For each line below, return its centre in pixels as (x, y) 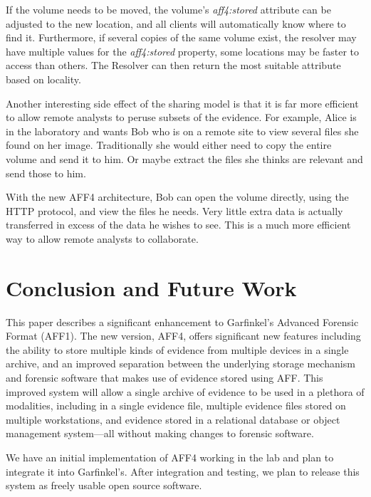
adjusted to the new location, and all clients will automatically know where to (176, 23)
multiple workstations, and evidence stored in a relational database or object (173, 419)
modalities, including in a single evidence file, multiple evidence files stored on (176, 406)
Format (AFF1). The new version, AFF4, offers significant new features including (183, 336)
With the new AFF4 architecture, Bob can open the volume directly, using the (177, 197)
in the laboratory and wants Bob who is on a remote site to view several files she (182, 131)
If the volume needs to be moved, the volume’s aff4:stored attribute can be (168, 9)
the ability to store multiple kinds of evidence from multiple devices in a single (177, 349)
